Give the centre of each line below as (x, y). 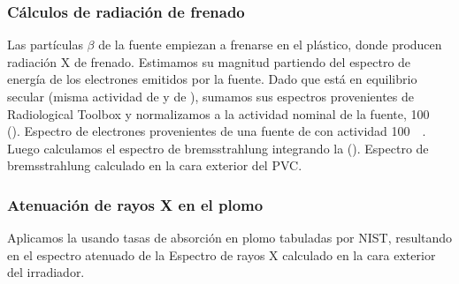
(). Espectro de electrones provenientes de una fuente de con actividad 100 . (217, 131)
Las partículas (45, 45)
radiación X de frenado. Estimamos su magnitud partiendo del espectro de (209, 61)
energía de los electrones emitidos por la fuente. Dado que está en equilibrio (212, 79)
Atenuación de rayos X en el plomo (135, 204)
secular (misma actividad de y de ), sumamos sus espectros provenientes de (211, 96)
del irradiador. (46, 272)
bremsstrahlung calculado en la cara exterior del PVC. (155, 165)
